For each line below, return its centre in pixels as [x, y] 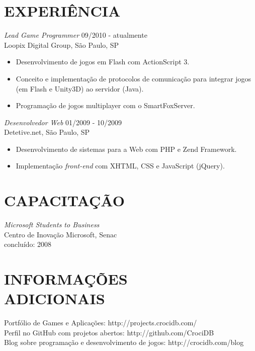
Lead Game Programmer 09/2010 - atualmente [76, 35]
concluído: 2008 [28, 244]
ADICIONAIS [55, 298]
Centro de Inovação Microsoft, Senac [61, 234]
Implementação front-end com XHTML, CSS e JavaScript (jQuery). [120, 166]
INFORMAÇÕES [66, 279]
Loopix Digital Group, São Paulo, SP [62, 45]
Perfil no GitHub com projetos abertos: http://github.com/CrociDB [109, 332]
